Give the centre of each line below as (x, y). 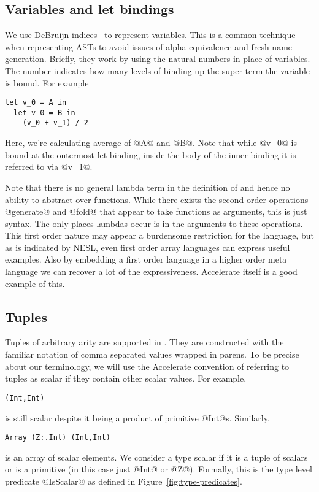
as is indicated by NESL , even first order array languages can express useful (148, 247)
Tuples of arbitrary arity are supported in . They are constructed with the (144, 342)
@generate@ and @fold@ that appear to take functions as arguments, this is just (156, 211)
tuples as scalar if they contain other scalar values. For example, (126, 378)
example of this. (35, 283)
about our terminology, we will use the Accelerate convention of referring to (147, 366)
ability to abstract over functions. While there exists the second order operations (157, 199)
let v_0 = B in (44, 113)
